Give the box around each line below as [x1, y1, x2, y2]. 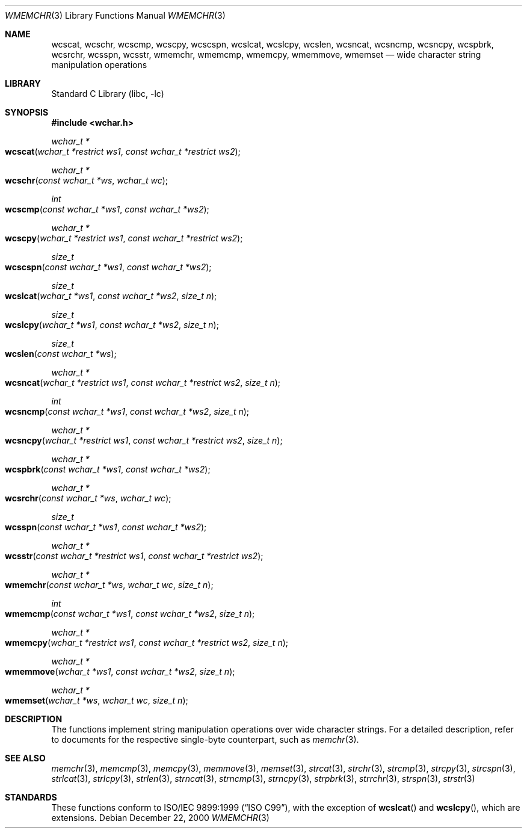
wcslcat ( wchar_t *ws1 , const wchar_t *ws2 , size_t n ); [5, 291, 217, 301]
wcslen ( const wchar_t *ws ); [5, 348, 117, 359]
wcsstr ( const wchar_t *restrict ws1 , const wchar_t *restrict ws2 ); [5, 551, 263, 561]
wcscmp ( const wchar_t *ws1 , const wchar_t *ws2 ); [5, 204, 209, 214]
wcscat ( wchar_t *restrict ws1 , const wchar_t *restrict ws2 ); [5, 146, 241, 156]
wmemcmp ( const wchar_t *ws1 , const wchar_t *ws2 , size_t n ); [5, 608, 255, 619]
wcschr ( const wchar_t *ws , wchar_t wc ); [5, 175, 168, 185]
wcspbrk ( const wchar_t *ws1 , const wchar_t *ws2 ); [5, 464, 211, 474]
